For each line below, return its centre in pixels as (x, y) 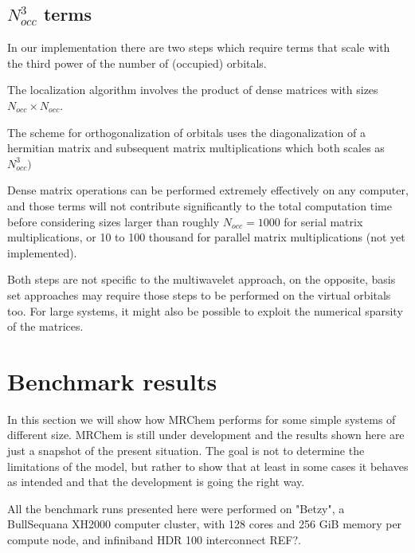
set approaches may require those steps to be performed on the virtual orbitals (199, 294)
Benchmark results (112, 380)
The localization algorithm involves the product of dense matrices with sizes (193, 90)
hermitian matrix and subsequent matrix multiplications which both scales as (196, 148)
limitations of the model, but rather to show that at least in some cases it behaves (208, 466)
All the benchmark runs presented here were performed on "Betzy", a (176, 508)
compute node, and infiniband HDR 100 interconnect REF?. (154, 539)
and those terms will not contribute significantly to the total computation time (200, 205)
